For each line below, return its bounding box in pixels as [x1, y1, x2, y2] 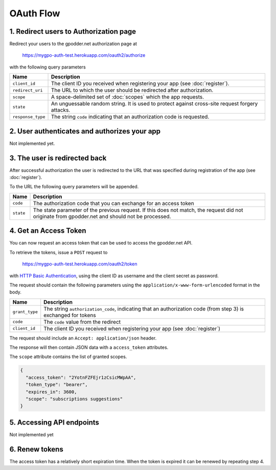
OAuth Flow [9, 8, 60, 19]
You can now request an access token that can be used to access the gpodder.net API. [9, 240, 193, 246]
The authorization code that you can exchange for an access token [33, 199, 194, 207]
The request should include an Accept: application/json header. [9, 335, 157, 341]
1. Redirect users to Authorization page [9, 27, 136, 36]
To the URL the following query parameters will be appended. [9, 184, 139, 190]
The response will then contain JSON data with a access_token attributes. [9, 344, 169, 350]
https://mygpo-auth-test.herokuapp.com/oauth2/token [22, 261, 137, 267]
